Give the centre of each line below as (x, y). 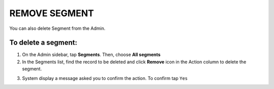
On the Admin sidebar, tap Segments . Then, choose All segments (91, 55)
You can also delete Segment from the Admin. (57, 28)
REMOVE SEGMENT (52, 13)
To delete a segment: (43, 43)
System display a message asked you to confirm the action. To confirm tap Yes (105, 78)
